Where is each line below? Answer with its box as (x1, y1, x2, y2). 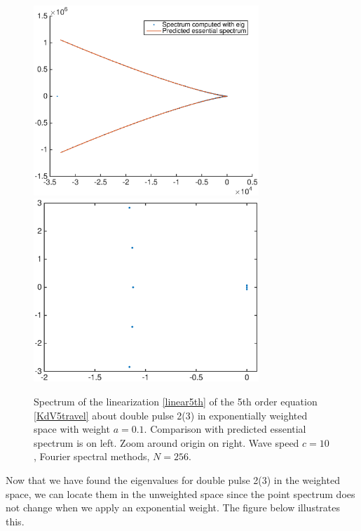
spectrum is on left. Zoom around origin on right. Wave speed (34, 435, 299, 450)
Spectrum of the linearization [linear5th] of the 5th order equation (34, 394, 318, 408)
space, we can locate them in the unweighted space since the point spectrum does (6, 486, 355, 501)
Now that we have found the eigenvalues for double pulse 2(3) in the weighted (6, 472, 340, 487)
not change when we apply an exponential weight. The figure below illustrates (6, 500, 341, 515)
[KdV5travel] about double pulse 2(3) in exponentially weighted (34, 408, 308, 422)
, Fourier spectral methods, (34, 449, 150, 464)
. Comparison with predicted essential (144, 422, 306, 436)
